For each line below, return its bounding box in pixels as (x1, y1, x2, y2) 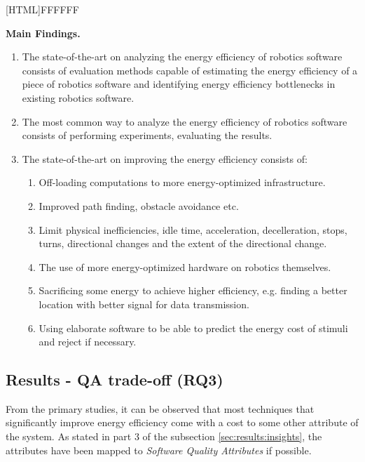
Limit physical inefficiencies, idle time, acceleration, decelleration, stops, (39, 222, 347, 237)
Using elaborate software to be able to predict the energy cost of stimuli (39, 320, 348, 335)
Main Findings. (6, 25, 81, 40)
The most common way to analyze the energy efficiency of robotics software (22, 114, 347, 128)
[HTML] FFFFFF (6, 2, 79, 16)
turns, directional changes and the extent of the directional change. (39, 236, 327, 251)
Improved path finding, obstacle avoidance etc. (39, 198, 239, 213)
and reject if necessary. (39, 334, 137, 349)
